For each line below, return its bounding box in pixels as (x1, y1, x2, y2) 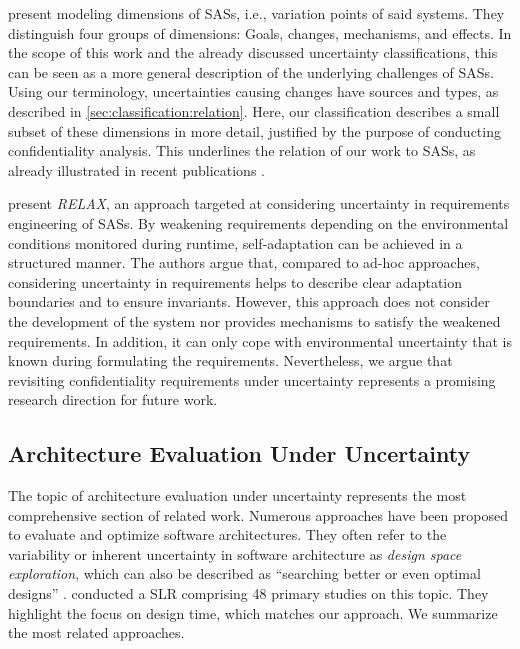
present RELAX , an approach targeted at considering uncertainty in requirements (8, 193, 510, 214)
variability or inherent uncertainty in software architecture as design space (8, 543, 462, 564)
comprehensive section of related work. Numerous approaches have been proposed (8, 504, 508, 525)
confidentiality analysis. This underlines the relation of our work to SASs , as (8, 140, 476, 161)
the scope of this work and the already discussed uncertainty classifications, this (8, 42, 498, 63)
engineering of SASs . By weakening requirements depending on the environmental (8, 212, 509, 233)
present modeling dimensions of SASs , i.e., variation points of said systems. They (8, 3, 505, 23)
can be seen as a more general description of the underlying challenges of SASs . (8, 61, 494, 82)
